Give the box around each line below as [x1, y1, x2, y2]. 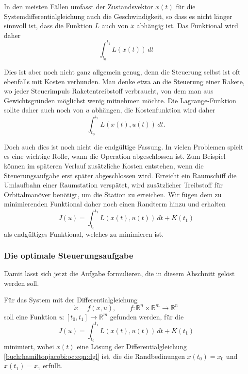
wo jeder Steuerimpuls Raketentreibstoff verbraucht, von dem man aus [4, 86, 214, 96]
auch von [101, 20, 129, 31]
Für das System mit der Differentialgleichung [4, 294, 138, 304]
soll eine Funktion [4, 311, 57, 321]
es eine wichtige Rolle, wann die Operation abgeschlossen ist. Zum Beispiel [4, 151, 226, 161]
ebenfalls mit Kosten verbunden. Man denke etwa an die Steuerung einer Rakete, [4, 76, 245, 86]
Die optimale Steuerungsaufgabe [4, 249, 133, 262]
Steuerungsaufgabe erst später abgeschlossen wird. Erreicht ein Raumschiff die [4, 170, 237, 180]
